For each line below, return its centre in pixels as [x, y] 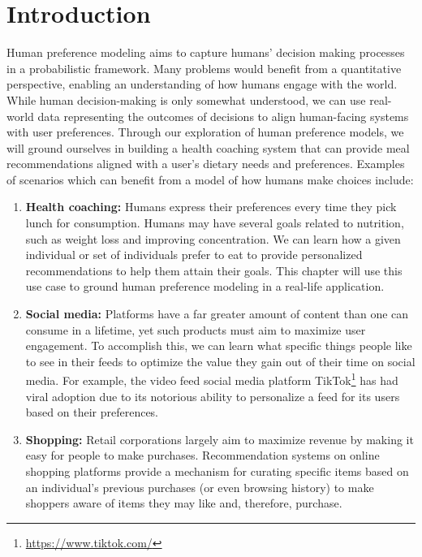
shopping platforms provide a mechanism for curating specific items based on [217, 471]
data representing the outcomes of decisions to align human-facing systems [223, 116]
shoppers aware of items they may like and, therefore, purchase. [184, 503]
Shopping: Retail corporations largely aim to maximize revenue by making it [220, 439]
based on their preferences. [92, 412]
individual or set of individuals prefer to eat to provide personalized [194, 255]
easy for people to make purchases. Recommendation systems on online [202, 455]
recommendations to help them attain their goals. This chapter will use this [214, 270]
